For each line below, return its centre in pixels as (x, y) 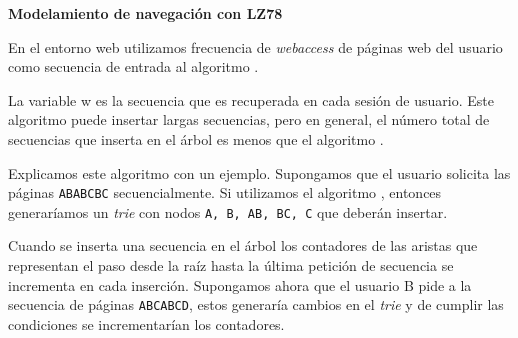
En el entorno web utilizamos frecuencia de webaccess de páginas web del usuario (255, 46)
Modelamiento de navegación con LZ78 (145, 13)
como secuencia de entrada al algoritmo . (133, 66)
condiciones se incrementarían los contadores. (146, 323)
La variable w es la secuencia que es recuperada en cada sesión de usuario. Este (251, 99)
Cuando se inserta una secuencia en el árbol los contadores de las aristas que (243, 245)
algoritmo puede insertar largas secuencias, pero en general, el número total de (249, 119)
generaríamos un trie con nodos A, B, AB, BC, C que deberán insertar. (228, 211)
